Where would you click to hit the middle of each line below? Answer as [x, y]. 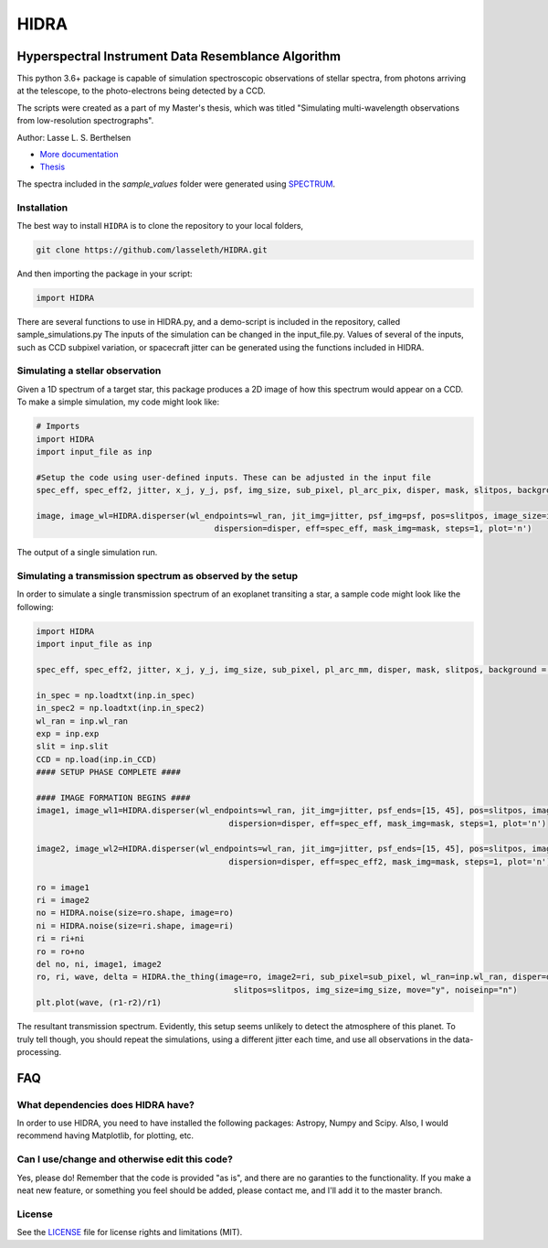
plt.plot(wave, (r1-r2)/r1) [99, 1003]
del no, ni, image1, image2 [99, 964]
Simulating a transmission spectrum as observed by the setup [158, 576]
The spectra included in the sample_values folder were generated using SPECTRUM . [176, 184]
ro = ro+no [60, 951]
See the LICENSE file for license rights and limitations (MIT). [130, 1232]
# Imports [58, 426]
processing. [39, 1051]
